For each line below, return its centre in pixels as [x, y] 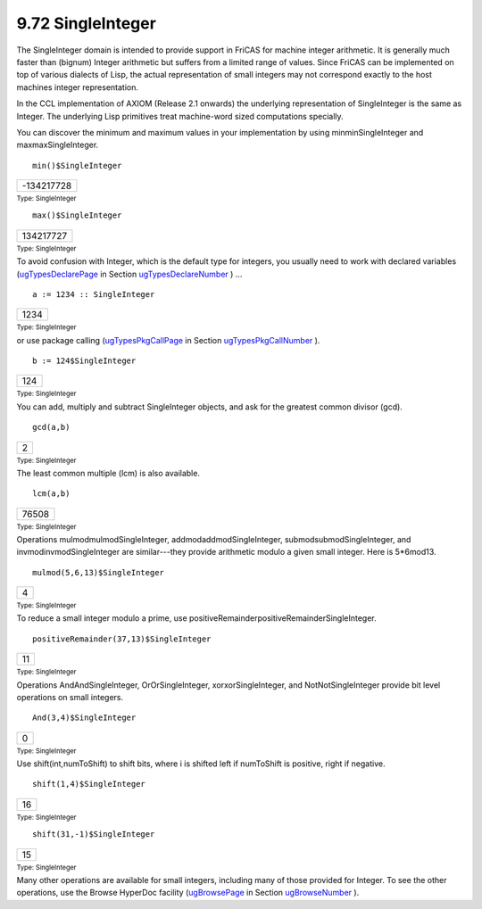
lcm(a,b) [51, 494]
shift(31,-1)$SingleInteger [94, 835]
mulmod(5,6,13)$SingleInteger [99, 572]
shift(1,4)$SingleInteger [89, 784]
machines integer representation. [77, 87]
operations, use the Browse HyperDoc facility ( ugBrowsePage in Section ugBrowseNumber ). [188, 893]
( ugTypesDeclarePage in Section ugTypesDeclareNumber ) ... [129, 274]
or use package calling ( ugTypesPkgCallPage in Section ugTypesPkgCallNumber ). [168, 340]
